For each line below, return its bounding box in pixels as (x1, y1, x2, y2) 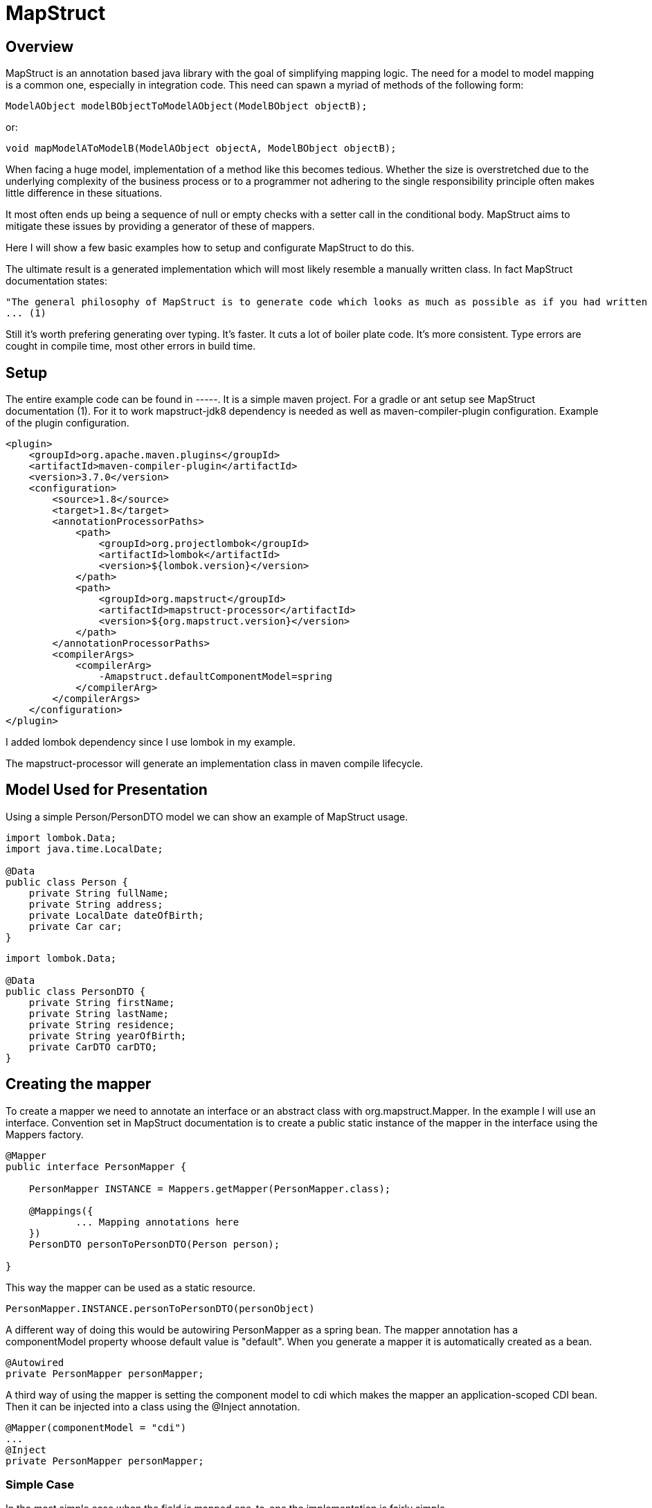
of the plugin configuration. (6, 417, 129, 429)
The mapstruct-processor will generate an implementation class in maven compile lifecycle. (6, 757, 424, 770)
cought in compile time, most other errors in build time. (6, 340, 256, 352)
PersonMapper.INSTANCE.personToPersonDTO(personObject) (6, 1302, 315, 1314)
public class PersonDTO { (6, 985, 146, 997)
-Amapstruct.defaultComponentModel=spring (98, 671, 333, 683)
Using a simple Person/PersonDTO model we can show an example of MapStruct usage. (6, 810, 408, 823)
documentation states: (6, 275, 107, 287)
